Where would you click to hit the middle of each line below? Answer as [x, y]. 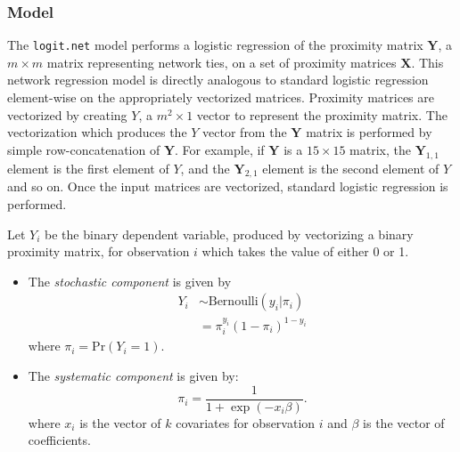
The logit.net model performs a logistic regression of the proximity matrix [215, 45]
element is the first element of [88, 168]
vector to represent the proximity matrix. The [322, 114]
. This [427, 62]
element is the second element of [351, 168]
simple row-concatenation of [84, 149]
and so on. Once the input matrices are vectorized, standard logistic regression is [228, 186]
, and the [205, 168]
